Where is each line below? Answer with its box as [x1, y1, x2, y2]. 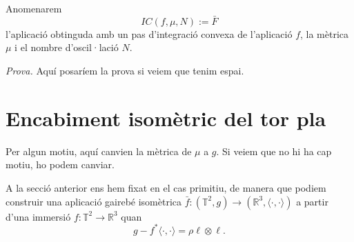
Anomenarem [6, 1, 62, 15]
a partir [296, 194, 328, 208]
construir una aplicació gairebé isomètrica [6, 194, 182, 208]
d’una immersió [6, 209, 71, 223]
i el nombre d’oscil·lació [14, 40, 119, 54]
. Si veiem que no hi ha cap [216, 143, 332, 158]
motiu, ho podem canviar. [6, 157, 115, 172]
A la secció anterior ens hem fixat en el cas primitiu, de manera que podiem [6, 180, 326, 194]
